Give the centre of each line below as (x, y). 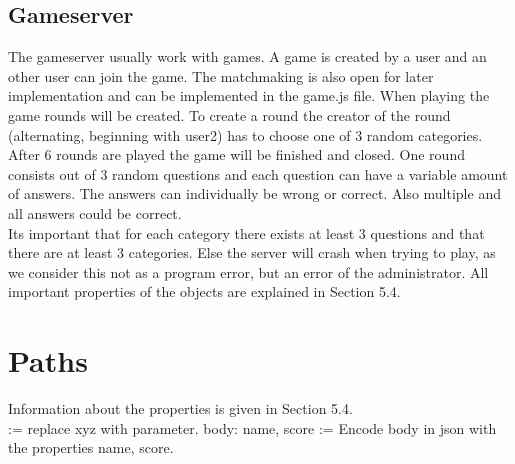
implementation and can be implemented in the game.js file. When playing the (249, 95)
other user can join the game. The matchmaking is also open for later (221, 75)
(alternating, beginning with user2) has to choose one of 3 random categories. (245, 134)
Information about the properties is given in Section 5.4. (180, 408)
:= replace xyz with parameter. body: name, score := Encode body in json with (252, 427)
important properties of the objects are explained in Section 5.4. (204, 291)
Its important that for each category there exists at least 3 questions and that (246, 232)
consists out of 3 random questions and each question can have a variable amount (258, 173)
